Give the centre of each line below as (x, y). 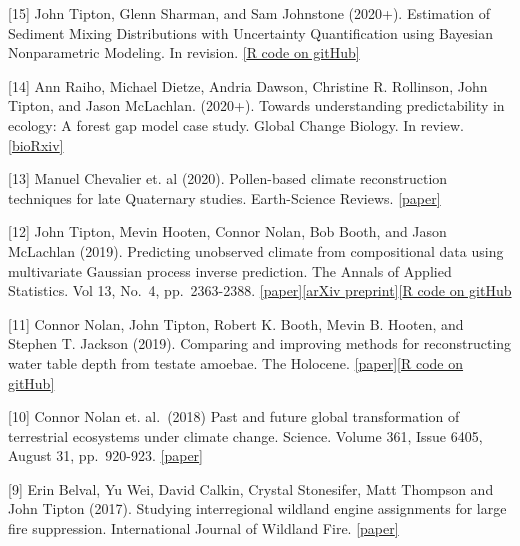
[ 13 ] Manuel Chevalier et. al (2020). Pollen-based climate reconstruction (228, 178)
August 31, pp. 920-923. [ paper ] (106, 455)
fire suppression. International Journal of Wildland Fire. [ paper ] (203, 528)
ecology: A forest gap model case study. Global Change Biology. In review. (236, 124)
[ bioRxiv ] (36, 144)
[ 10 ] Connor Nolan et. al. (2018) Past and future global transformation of (234, 416)
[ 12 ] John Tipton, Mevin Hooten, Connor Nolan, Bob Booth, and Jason (227, 231)
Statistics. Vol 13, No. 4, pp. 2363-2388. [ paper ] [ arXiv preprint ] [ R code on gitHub (260, 290)
